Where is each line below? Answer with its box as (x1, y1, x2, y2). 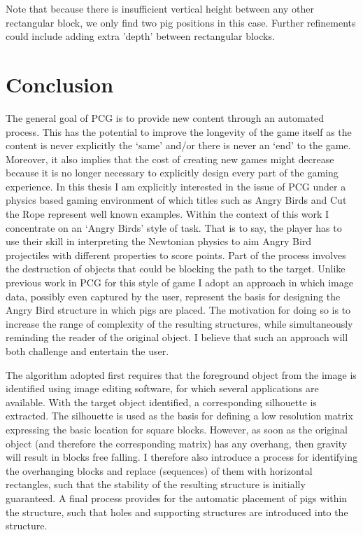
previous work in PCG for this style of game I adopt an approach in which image (6, 275, 353, 290)
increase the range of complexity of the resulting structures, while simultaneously (6, 316, 353, 331)
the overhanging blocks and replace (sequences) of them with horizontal (6, 463, 313, 478)
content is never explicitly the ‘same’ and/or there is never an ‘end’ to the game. (6, 138, 351, 153)
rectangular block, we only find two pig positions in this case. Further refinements (6, 15, 356, 29)
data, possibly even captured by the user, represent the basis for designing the (6, 289, 341, 303)
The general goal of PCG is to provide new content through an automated (6, 110, 325, 125)
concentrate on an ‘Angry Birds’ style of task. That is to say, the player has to (6, 220, 342, 235)
